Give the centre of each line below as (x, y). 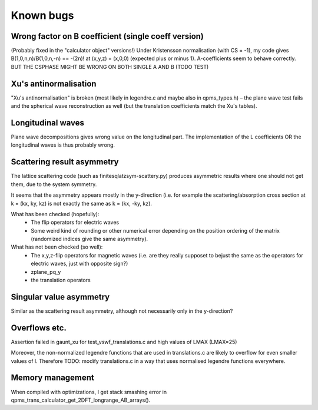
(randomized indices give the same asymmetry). (90, 239)
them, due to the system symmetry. (54, 184)
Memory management (52, 378)
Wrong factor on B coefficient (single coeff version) (107, 36)
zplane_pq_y (46, 272)
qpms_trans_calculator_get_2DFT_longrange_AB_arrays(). (81, 400)
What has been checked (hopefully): (55, 214)
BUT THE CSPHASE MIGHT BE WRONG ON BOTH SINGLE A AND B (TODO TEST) (110, 67)
